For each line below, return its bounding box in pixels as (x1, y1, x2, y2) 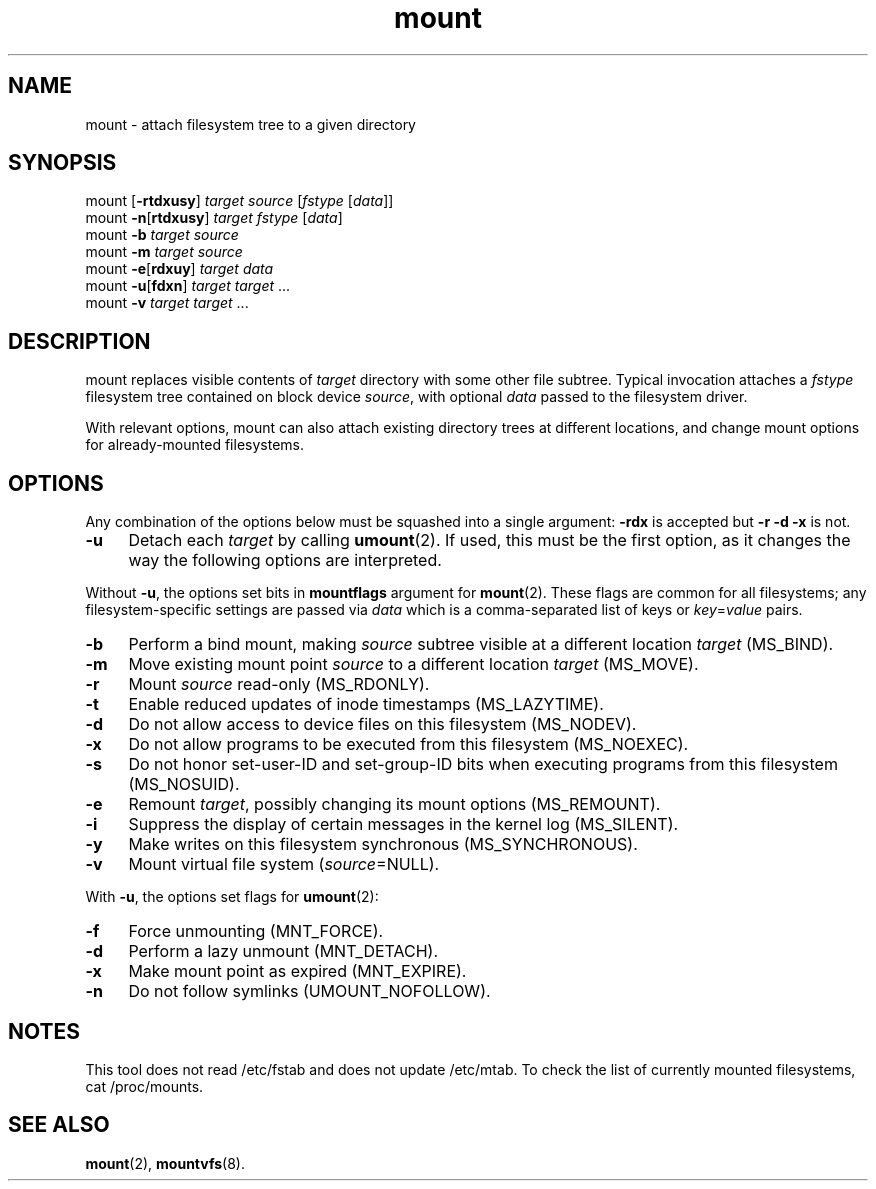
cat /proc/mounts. (85, 1077, 204, 1095)
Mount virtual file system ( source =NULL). (128, 854, 440, 875)
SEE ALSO (8, 1112, 110, 1138)
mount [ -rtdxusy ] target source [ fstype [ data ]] (85, 192, 394, 210)
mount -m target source (85, 243, 243, 261)
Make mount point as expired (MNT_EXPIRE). (128, 961, 467, 982)
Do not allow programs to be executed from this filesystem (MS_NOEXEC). (128, 734, 689, 755)
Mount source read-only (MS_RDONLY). (128, 674, 430, 695)
